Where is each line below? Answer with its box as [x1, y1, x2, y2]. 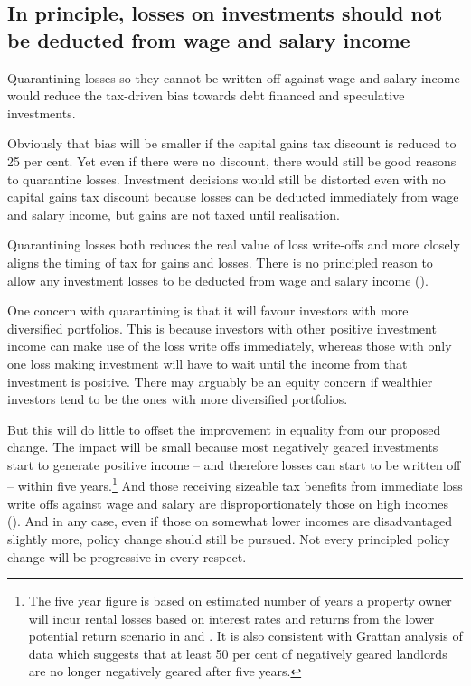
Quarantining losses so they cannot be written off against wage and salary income [7, 68, 460, 87]
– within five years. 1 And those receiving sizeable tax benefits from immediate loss [7, 474, 463, 495]
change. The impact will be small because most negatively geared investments [7, 437, 438, 456]
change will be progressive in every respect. [7, 547, 247, 566]
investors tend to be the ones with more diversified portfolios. [7, 390, 348, 409]
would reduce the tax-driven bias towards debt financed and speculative [7, 86, 405, 105]
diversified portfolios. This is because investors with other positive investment [7, 318, 437, 337]
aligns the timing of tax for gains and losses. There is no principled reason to [7, 252, 433, 271]
